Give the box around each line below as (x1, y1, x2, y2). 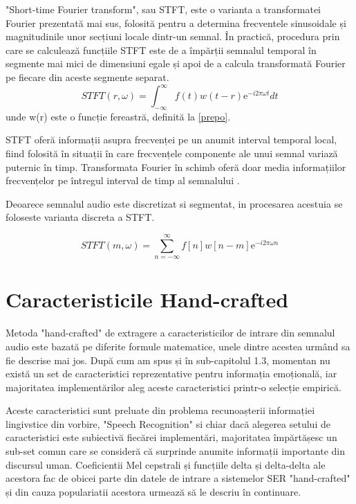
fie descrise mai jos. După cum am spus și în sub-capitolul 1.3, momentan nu (6, 352, 330, 367)
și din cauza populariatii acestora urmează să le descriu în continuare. (6, 484, 301, 498)
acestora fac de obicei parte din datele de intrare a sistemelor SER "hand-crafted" (6, 471, 350, 485)
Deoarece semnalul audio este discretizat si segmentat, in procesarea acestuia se (6, 196, 343, 210)
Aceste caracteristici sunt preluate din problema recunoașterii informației (6, 403, 315, 417)
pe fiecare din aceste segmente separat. (6, 69, 169, 84)
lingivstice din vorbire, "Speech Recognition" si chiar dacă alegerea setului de (6, 416, 330, 431)
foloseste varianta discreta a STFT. (6, 210, 155, 224)
